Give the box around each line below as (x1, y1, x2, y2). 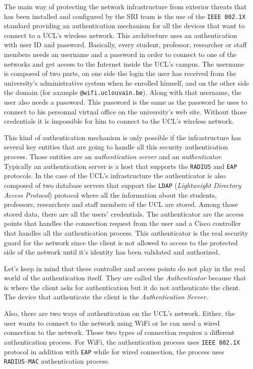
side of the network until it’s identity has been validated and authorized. (4, 247, 220, 257)
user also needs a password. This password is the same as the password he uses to (4, 97, 248, 107)
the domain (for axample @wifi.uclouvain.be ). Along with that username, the (4, 87, 241, 97)
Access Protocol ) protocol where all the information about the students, (4, 189, 217, 200)
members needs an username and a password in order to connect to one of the (4, 49, 237, 59)
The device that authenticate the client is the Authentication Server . (4, 292, 208, 302)
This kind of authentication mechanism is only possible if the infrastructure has (4, 132, 241, 142)
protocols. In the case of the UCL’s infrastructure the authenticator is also (4, 170, 226, 181)
